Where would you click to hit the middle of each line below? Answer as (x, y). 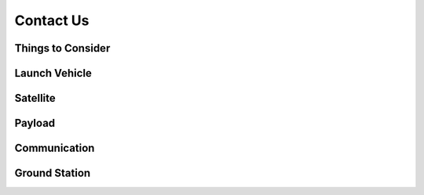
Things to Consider (62, 48)
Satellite (35, 98)
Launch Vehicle (53, 73)
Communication (55, 148)
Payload (35, 123)
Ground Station (53, 173)
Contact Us (52, 20)
